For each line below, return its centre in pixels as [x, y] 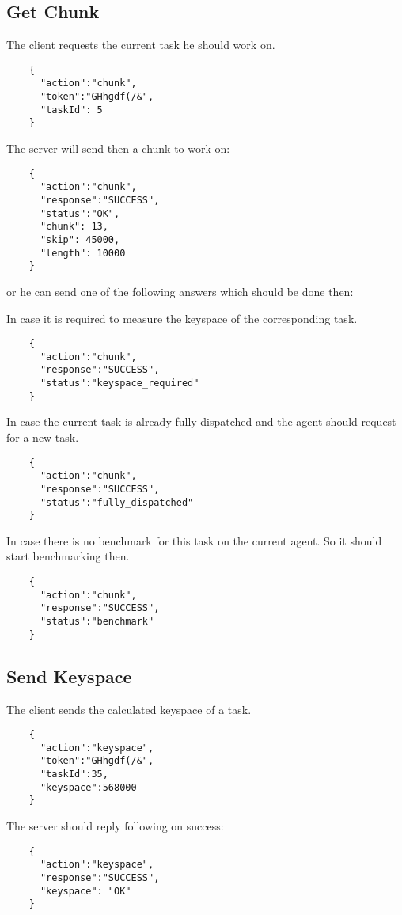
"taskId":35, [74, 775]
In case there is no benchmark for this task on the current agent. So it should [194, 540]
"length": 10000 [83, 253]
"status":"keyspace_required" [119, 383]
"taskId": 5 [71, 110]
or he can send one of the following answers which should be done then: [180, 291]
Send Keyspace [69, 676]
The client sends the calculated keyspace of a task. [129, 709]
